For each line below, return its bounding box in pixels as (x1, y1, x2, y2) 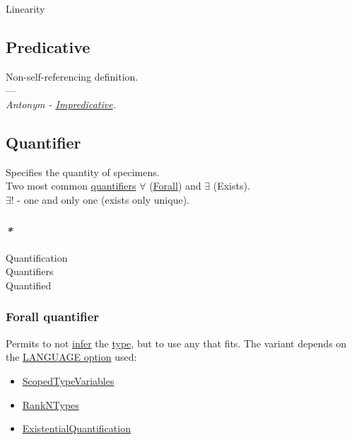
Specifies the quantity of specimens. (6, 164, 160, 179)
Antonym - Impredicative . (6, 96, 116, 111)
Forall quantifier (6, 308, 100, 325)
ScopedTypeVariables (22, 373, 115, 388)
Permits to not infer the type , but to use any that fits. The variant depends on (6, 335, 347, 350)
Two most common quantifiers (6, 178, 136, 193)
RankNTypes (22, 397, 79, 412)
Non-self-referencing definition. (6, 69, 139, 83)
